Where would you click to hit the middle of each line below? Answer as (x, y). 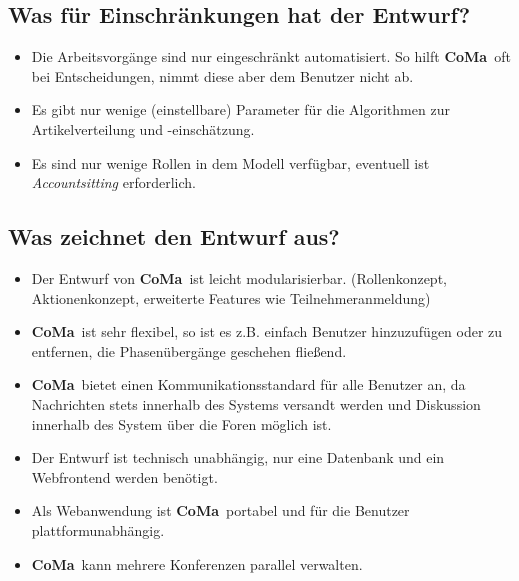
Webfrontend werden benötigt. (124, 476)
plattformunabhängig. (98, 529)
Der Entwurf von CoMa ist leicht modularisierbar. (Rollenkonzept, (239, 277)
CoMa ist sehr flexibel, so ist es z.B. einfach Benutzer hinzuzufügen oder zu (267, 331)
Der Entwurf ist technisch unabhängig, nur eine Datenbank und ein (238, 457)
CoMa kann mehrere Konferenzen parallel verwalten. (197, 563)
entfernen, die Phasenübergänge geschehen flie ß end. (189, 350)
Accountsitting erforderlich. (113, 182)
